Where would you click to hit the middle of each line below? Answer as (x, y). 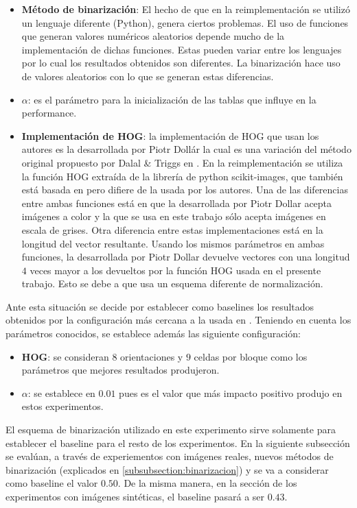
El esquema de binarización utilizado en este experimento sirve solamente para (171, 430)
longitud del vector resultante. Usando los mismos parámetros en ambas (173, 243)
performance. (49, 113)
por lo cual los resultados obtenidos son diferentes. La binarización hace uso (181, 63)
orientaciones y (152, 356)
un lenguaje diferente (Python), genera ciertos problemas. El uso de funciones (185, 22)
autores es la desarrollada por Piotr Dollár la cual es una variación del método (186, 149)
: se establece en (61, 392)
